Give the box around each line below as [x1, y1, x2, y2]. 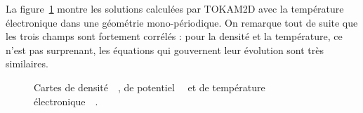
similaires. [6, 56, 48, 71]
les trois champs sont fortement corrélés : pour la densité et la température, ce [6, 29, 343, 44]
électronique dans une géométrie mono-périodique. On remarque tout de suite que [6, 15, 358, 29]
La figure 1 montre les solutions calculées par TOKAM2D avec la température [6, 1, 344, 15]
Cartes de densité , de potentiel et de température [34, 79, 265, 94]
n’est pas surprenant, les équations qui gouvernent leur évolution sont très [6, 42, 324, 57]
